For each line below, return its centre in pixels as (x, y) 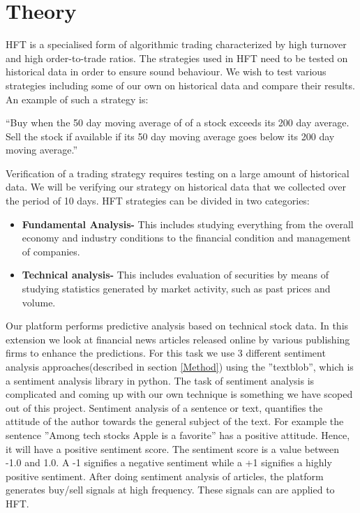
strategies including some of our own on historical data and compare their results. (180, 85)
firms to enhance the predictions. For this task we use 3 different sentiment (166, 353)
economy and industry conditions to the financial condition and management (186, 238)
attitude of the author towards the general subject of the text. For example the (175, 421)
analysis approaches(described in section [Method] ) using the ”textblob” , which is (180, 366)
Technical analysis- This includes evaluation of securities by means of (175, 275)
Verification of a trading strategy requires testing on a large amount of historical (178, 173)
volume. (39, 302)
